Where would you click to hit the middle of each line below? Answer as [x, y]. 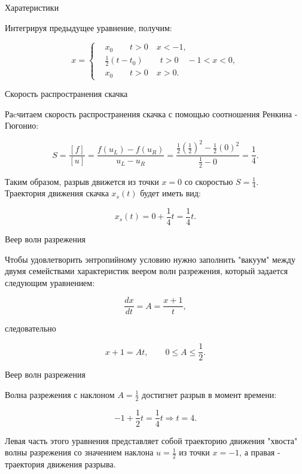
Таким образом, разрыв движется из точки [82, 181]
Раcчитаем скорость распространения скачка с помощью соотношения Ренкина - [151, 113]
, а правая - [260, 452]
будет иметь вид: [170, 193]
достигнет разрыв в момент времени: [209, 394]
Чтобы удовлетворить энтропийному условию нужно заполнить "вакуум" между [150, 259]
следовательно [30, 328]
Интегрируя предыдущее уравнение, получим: [89, 27]
